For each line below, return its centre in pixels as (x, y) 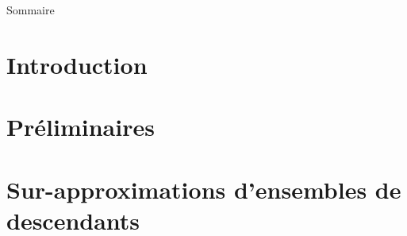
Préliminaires (81, 127)
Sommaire (31, 10)
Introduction (77, 64)
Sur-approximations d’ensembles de (204, 189)
